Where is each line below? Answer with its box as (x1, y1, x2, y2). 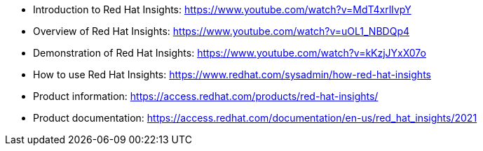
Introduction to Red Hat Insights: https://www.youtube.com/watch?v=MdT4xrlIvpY (33, 3, 411, 15)
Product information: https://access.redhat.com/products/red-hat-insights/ (33, 90, 379, 102)
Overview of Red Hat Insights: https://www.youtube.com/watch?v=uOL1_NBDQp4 (33, 25, 409, 37)
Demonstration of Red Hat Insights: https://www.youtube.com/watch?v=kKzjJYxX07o (33, 47, 426, 59)
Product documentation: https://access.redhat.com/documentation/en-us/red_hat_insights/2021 (33, 112, 477, 124)
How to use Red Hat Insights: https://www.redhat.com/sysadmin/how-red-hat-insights (33, 69, 431, 80)
